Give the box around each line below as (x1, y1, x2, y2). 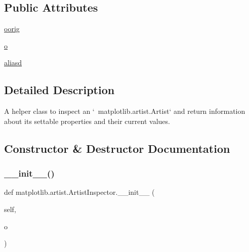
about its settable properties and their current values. (4, 115, 170, 126)
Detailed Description (4, 82, 115, 98)
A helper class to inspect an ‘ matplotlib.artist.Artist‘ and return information (4, 106, 245, 116)
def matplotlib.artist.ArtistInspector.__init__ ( (4, 187, 155, 197)
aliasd (4, 57, 22, 68)
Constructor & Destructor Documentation (4, 140, 230, 156)
